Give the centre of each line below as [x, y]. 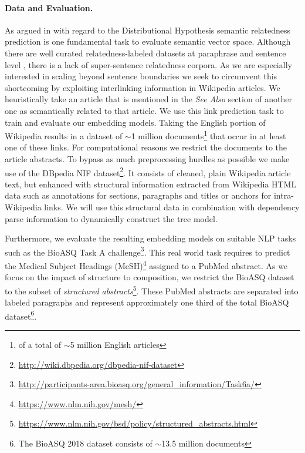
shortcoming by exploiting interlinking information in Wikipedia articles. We [143, 87]
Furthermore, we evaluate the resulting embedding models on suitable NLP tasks [150, 238]
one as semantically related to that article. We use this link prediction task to [144, 110]
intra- [284, 195]
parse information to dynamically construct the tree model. [111, 218]
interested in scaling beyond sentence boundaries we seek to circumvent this [141, 76]
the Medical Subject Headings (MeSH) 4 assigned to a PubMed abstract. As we [146, 265]
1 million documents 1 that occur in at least [209, 135]
